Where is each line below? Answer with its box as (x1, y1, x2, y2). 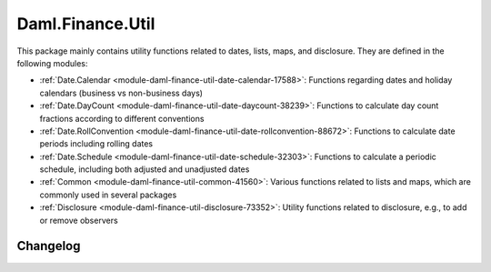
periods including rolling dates (39, 138, 154, 149)
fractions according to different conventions (39, 113, 205, 124)
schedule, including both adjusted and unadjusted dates (39, 164, 250, 175)
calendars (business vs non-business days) (39, 87, 204, 98)
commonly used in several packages (39, 189, 177, 200)
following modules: (16, 57, 88, 68)
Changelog (16, 238, 81, 254)
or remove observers (39, 215, 118, 226)
